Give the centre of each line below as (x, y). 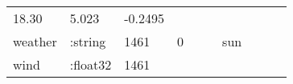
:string (88, 41)
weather (35, 41)
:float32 (91, 64)
